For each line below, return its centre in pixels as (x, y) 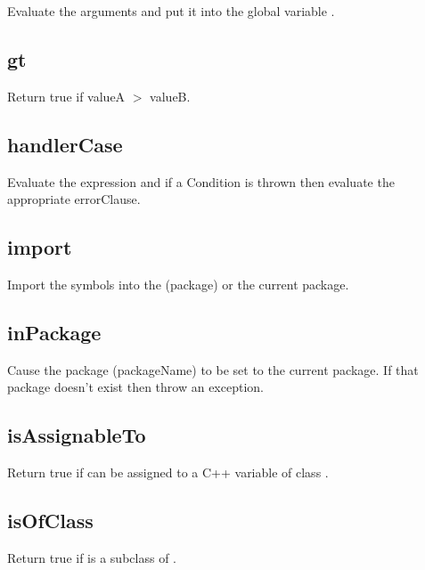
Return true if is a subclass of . (92, 557)
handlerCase (65, 144)
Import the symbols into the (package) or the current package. (178, 284)
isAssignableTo (77, 435)
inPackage (54, 332)
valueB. (170, 96)
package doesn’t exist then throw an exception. (135, 387)
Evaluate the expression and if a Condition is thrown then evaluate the (201, 181)
